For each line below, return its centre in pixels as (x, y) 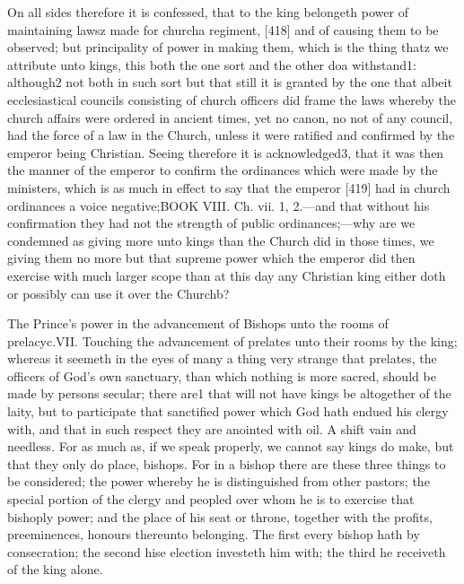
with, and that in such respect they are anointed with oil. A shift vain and (212, 428)
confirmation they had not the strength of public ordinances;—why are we (211, 223)
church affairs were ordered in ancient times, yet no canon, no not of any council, (230, 117)
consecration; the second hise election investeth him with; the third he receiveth (227, 551)
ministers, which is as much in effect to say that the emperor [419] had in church (229, 187)
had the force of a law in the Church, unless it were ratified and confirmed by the (231, 135)
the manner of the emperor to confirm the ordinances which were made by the (223, 170)
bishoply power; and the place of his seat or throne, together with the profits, (220, 516)
